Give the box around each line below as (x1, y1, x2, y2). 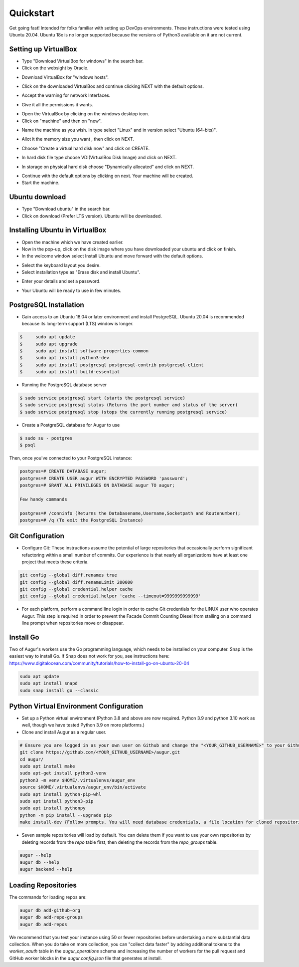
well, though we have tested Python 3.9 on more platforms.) (21, 722, 145, 728)
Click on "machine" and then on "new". (21, 118, 102, 124)
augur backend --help (19, 866, 73, 872)
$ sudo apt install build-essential (19, 369, 120, 375)
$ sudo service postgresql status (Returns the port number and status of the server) (19, 402, 238, 408)
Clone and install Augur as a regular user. (21, 729, 107, 735)
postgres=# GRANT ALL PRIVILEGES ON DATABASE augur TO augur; (19, 482, 175, 488)
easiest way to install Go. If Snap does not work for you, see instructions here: (9, 653, 169, 659)
